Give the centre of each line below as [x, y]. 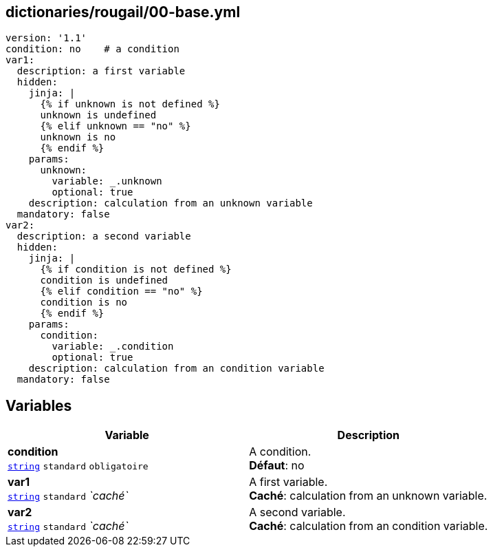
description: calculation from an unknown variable [171, 203]
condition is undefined [104, 280]
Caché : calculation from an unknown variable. [368, 496]
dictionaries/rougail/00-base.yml [123, 12]
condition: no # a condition [92, 49]
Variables [39, 405]
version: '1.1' [46, 38]
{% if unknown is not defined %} [130, 104]
